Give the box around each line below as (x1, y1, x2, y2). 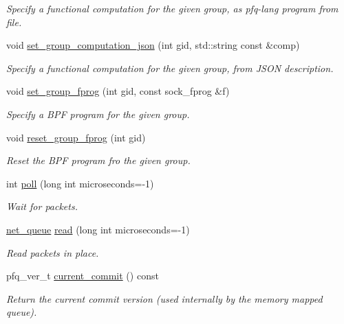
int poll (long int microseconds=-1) (6, 176, 154, 190)
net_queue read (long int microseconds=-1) (6, 222, 190, 236)
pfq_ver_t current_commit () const (6, 268, 159, 283)
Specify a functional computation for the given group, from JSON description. (6, 60, 334, 75)
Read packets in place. (6, 245, 99, 259)
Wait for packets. (6, 199, 78, 213)
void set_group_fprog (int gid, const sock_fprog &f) (6, 84, 230, 98)
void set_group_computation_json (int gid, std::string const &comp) (6, 38, 300, 52)
